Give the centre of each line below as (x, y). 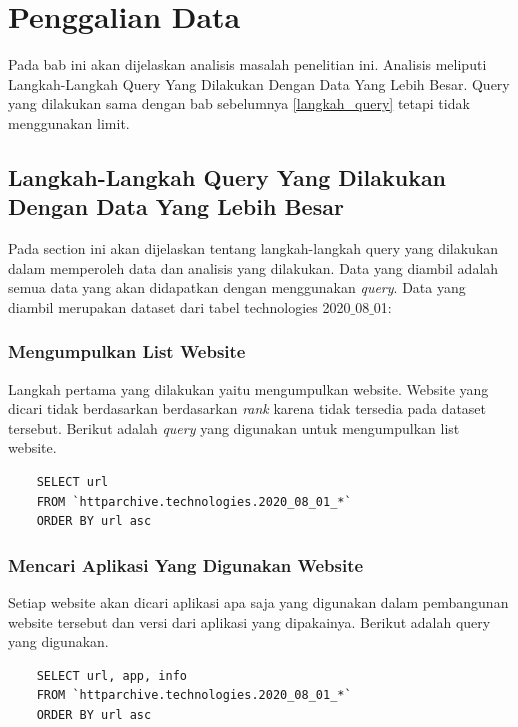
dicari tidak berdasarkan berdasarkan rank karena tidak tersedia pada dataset (247, 408)
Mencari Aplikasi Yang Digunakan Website (186, 564)
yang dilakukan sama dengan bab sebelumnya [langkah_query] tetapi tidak (239, 103)
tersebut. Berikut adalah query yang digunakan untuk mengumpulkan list (234, 427)
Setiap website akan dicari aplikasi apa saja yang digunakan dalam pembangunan (258, 602)
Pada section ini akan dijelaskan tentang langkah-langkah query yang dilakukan (253, 248)
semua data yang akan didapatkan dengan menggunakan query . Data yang (237, 287)
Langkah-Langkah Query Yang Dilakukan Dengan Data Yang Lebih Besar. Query (259, 83)
